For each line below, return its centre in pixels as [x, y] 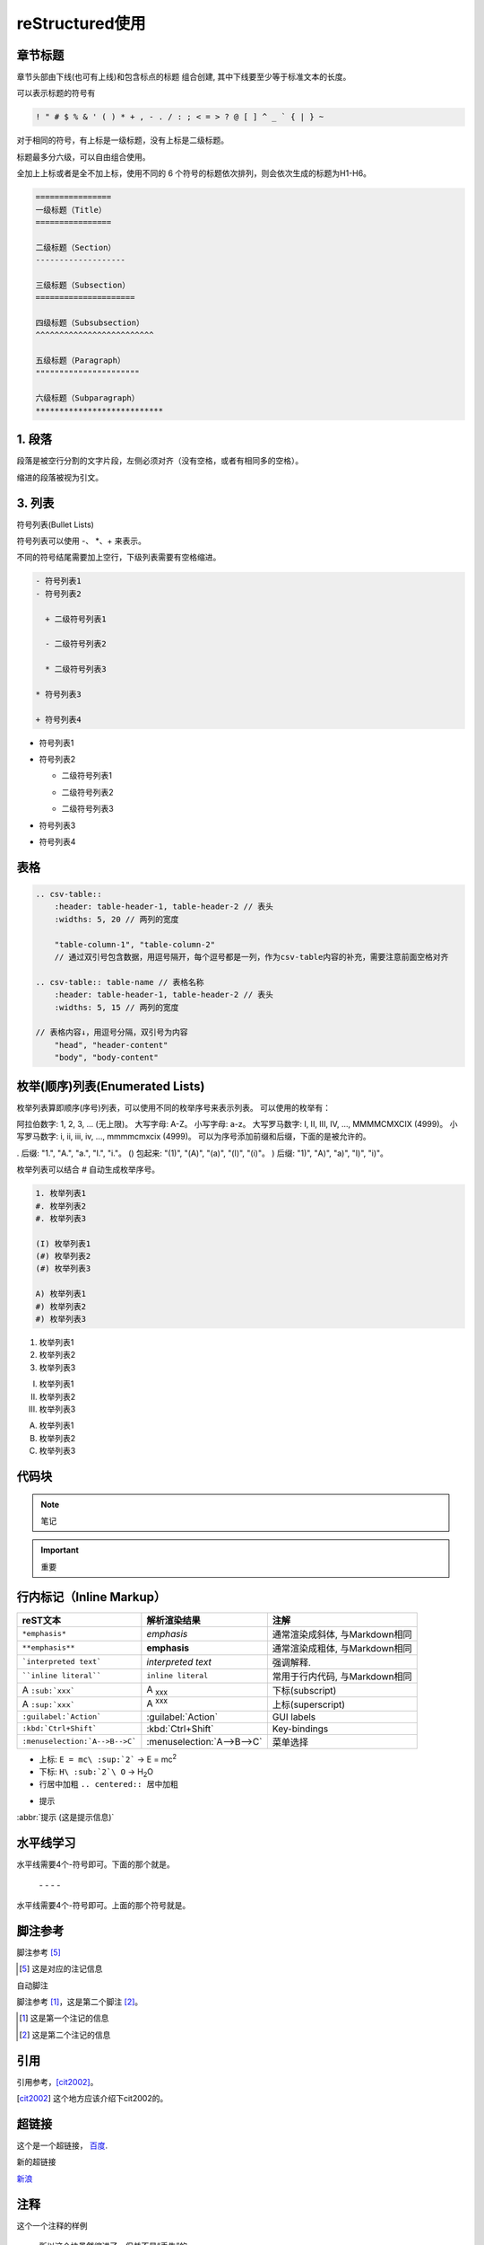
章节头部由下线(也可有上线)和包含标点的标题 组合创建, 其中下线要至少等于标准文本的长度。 [184, 77]
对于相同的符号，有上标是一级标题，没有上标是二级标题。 [122, 140]
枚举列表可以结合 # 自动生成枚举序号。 [88, 1170]
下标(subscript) [304, 1690]
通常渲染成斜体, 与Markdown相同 [342, 1634]
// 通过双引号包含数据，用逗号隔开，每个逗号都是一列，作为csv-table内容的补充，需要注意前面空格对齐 [251, 957]
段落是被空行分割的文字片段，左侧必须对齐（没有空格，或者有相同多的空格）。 [160, 461]
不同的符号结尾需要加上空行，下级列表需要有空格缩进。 [119, 558]
